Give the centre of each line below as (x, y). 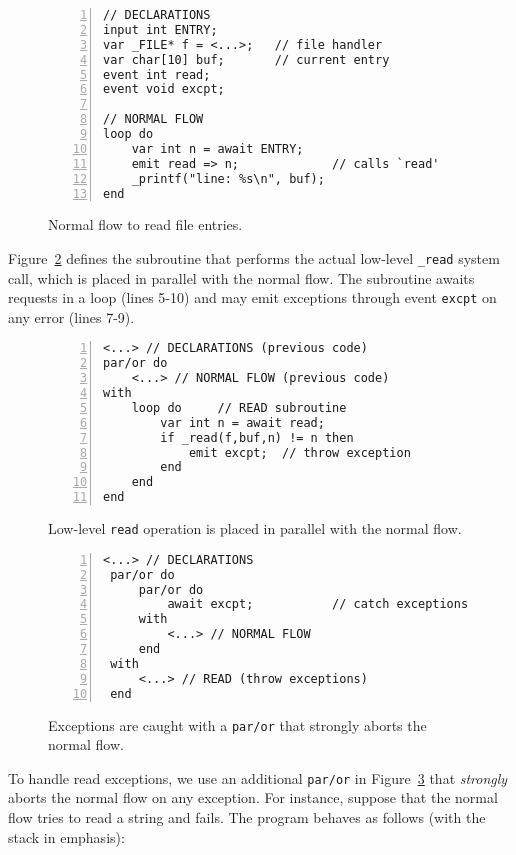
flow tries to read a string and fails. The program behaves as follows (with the (247, 817)
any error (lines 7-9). (71, 316)
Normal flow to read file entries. (145, 224)
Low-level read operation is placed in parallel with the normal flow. (255, 528)
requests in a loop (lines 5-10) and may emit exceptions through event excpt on (252, 297)
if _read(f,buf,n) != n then (257, 437)
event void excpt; (164, 89)
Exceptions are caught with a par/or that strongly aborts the (237, 724)
